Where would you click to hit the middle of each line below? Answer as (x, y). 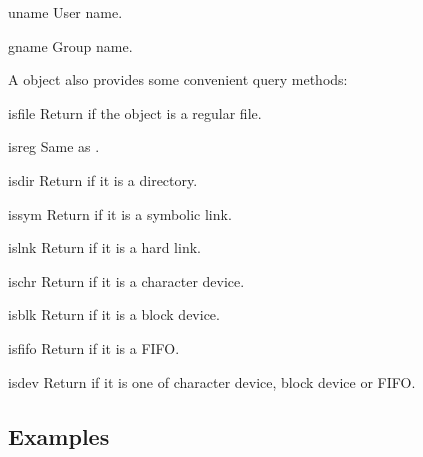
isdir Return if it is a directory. (103, 179)
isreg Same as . (54, 146)
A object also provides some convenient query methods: (178, 79)
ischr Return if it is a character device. (126, 280)
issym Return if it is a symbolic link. (120, 213)
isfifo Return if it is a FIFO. (94, 347)
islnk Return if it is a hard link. (104, 247)
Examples (59, 435)
